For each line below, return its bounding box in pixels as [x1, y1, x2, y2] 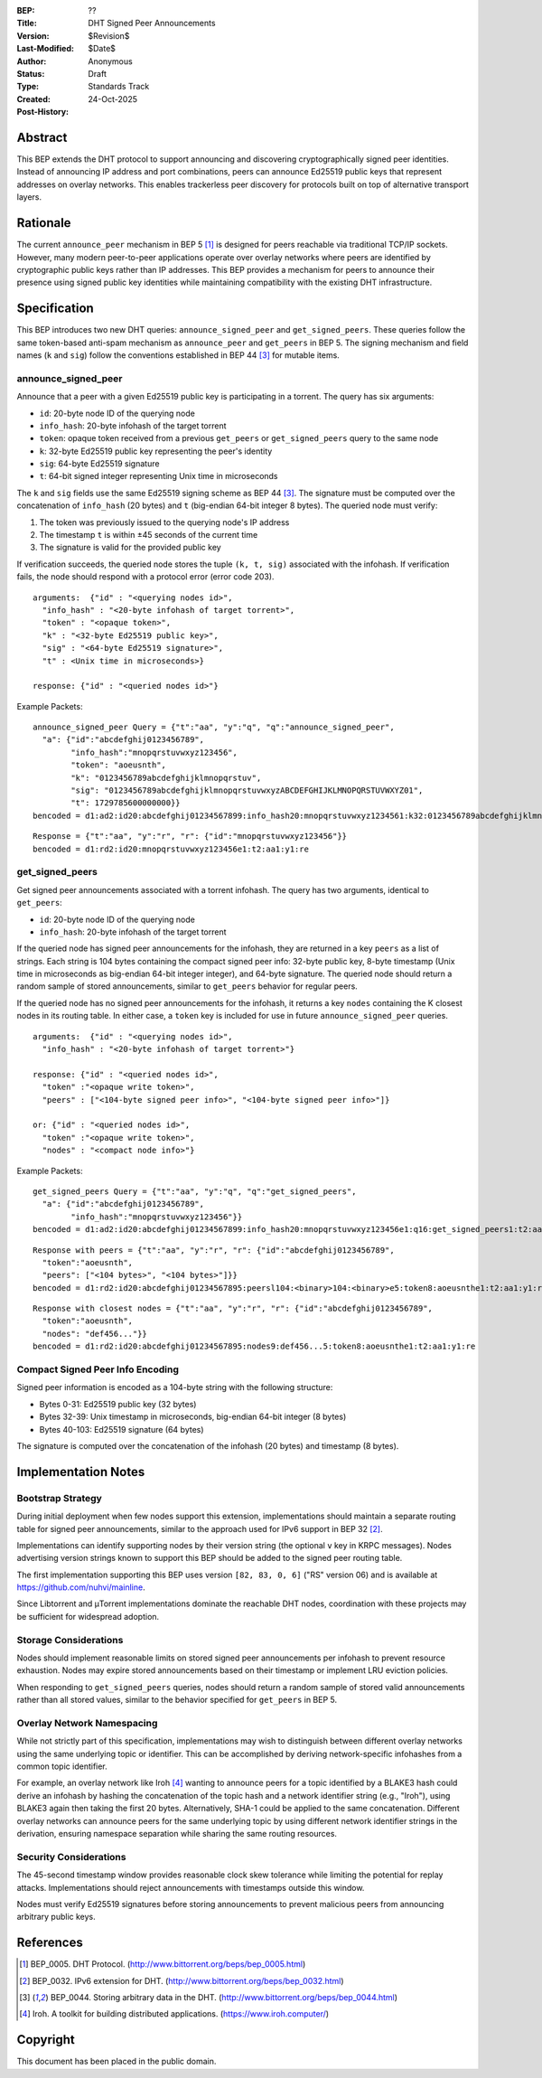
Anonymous [88, 55, 133, 67]
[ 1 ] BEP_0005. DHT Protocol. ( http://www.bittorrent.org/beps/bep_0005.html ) [19, 1959, 306, 1970]
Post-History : [16, 107, 70, 118]
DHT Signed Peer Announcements [88, 18, 216, 29]
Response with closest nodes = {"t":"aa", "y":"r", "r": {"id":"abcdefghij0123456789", [33, 1303, 434, 1314]
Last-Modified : [16, 43, 74, 54]
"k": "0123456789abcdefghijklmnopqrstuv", [70, 773, 262, 783]
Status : [16, 68, 45, 79]
